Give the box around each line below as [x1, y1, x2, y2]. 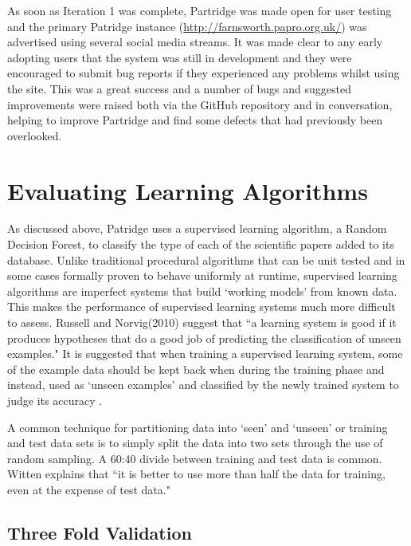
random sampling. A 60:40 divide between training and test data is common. [7, 450, 382, 466]
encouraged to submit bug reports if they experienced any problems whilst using [7, 65, 400, 81]
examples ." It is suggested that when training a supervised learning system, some [7, 345, 403, 362]
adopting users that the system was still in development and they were [7, 49, 352, 65]
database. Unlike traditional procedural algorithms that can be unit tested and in [7, 251, 405, 268]
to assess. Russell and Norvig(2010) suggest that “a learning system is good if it [7, 314, 397, 331]
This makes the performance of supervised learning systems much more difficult [7, 298, 396, 315]
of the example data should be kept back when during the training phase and [7, 360, 385, 377]
